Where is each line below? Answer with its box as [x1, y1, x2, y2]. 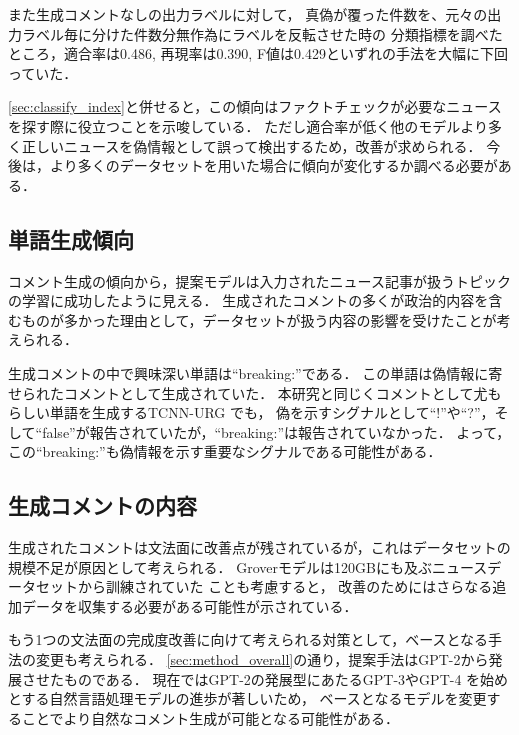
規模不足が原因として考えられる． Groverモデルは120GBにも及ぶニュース [8, 556, 488, 577]
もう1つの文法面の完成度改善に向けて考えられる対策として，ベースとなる [8, 629, 489, 650]
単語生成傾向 [8, 223, 134, 254]
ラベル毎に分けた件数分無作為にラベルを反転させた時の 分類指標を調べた [21, 23, 503, 44]
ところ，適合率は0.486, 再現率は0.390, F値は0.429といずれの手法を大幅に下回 [8, 43, 508, 64]
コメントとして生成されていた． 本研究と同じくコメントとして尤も [63, 382, 502, 403]
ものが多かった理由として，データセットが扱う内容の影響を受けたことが [21, 309, 497, 330]
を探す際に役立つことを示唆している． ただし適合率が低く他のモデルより [8, 115, 488, 136]
